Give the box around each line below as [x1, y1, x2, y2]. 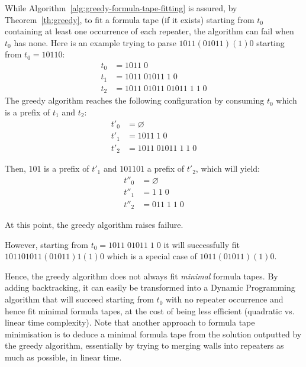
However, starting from [5, 238, 88, 250]
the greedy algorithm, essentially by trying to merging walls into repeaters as [5, 339, 284, 352]
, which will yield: [195, 162, 260, 175]
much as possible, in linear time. [5, 351, 122, 363]
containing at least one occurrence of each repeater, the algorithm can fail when [5, 25, 294, 37]
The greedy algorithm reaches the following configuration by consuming [5, 94, 265, 107]
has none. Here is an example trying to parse [14, 36, 176, 49]
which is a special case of [107, 250, 197, 262]
